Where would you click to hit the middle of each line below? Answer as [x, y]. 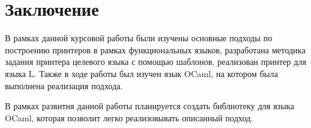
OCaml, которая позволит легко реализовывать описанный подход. [129, 117]
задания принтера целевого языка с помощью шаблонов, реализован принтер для [156, 62]
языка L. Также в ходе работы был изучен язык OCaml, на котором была [141, 73]
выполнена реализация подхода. [64, 85]
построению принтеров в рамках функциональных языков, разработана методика [155, 49]
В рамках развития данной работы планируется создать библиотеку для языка [150, 106]
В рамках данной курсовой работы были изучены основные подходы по [139, 38]
